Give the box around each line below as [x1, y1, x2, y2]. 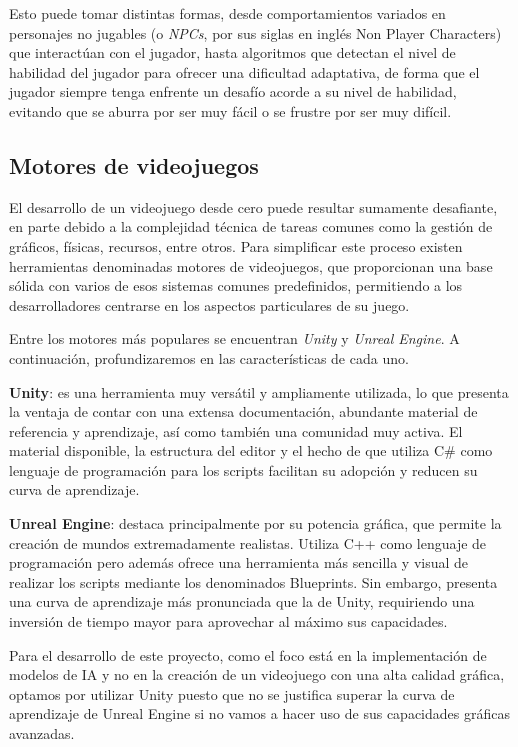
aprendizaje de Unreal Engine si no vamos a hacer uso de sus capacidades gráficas [9, 703, 510, 724]
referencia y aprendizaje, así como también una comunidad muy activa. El [9, 420, 463, 441]
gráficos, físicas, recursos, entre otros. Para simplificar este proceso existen [9, 235, 463, 256]
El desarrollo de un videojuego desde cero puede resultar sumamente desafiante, [9, 196, 498, 217]
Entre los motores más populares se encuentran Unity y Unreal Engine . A [9, 328, 460, 349]
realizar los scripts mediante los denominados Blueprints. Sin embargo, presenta [9, 571, 498, 592]
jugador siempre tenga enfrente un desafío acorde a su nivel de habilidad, [9, 81, 457, 102]
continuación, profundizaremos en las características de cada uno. [9, 347, 409, 368]
